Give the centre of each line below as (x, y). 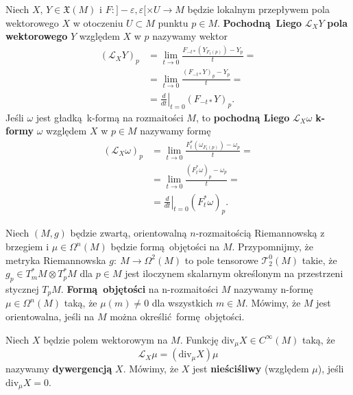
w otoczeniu (98, 22)
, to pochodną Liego (243, 117)
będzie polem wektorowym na (106, 339)
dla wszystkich (182, 303)
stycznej (22, 288)
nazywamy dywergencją (59, 369)
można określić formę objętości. (177, 316)
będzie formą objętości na (165, 246)
